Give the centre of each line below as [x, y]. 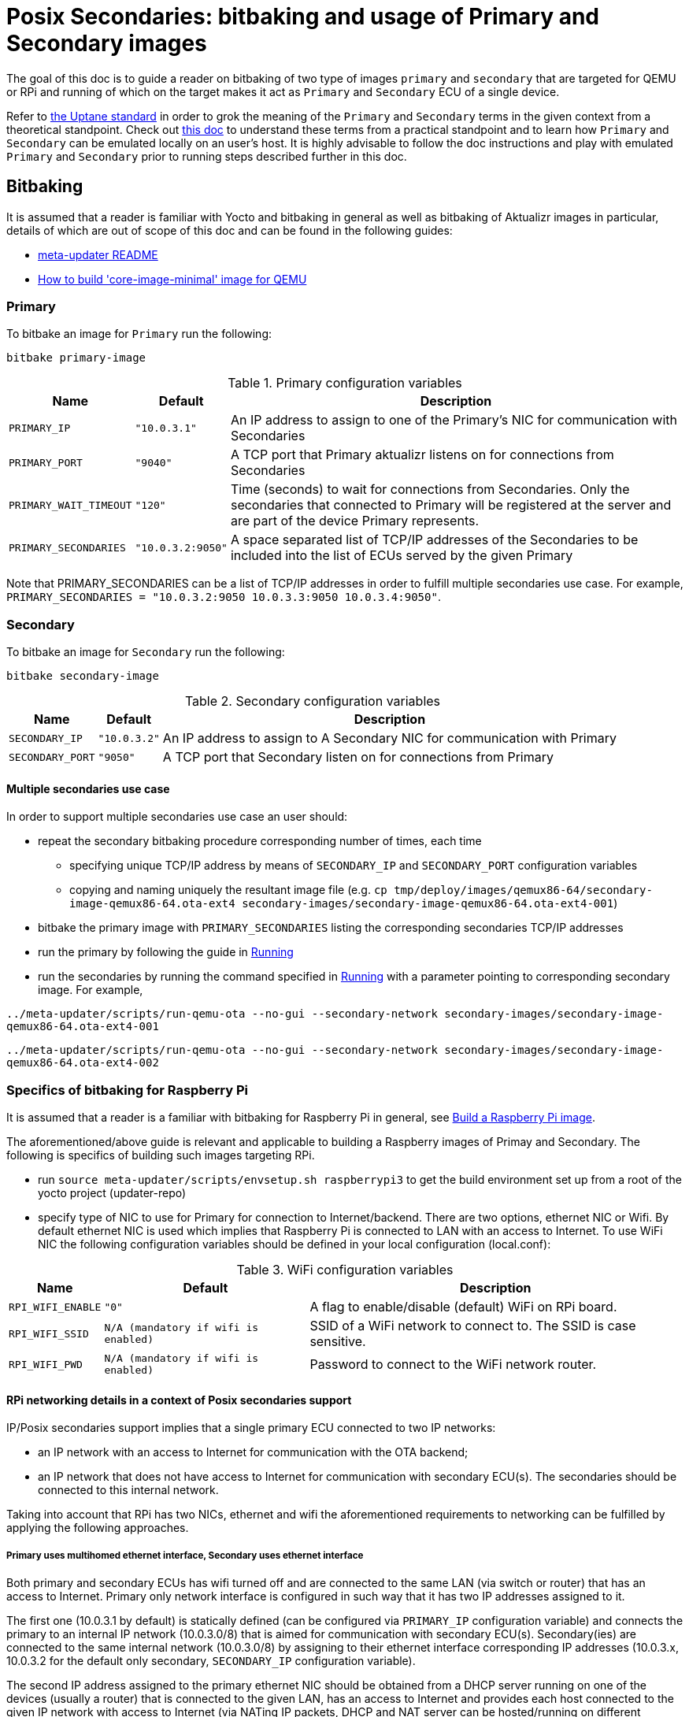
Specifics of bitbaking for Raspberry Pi [127, 1090]
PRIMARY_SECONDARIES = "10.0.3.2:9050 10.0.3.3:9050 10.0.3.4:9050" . [224, 597]
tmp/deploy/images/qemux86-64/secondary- [523, 890]
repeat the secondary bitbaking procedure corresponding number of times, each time [260, 841]
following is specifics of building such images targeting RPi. [161, 1155]
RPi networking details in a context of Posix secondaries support [179, 1400]
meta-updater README [98, 254]
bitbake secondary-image [83, 676]
